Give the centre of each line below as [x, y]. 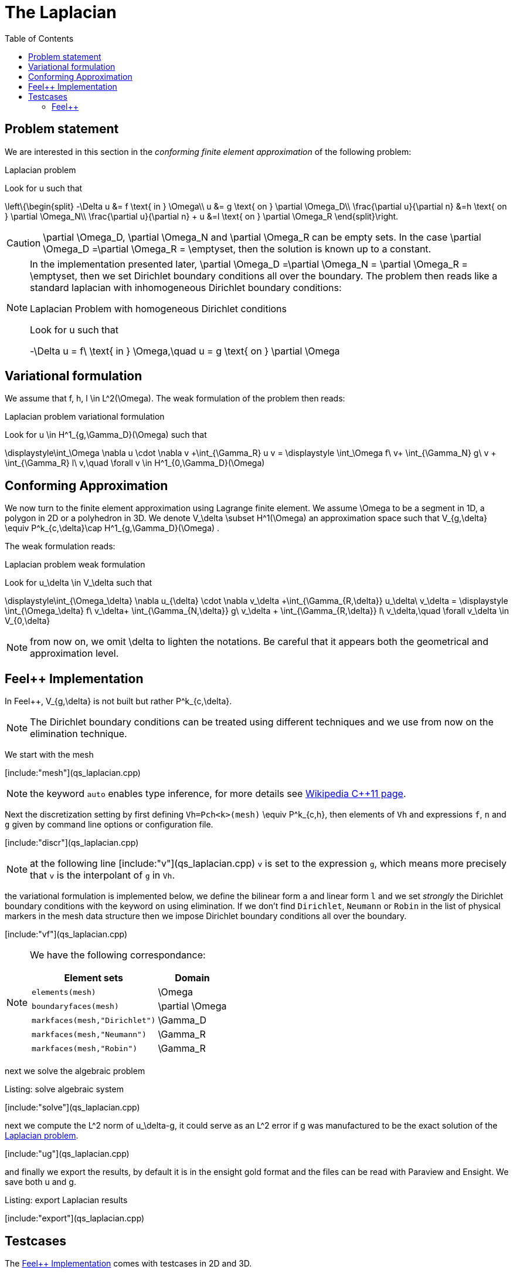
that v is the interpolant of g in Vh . [103, 875]
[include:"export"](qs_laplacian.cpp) [75, 1218]
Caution [24, 243]
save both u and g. [40, 1182]
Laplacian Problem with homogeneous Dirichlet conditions [159, 308]
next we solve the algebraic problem [75, 1071]
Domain [192, 978]
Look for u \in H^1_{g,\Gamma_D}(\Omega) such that [106, 435]
